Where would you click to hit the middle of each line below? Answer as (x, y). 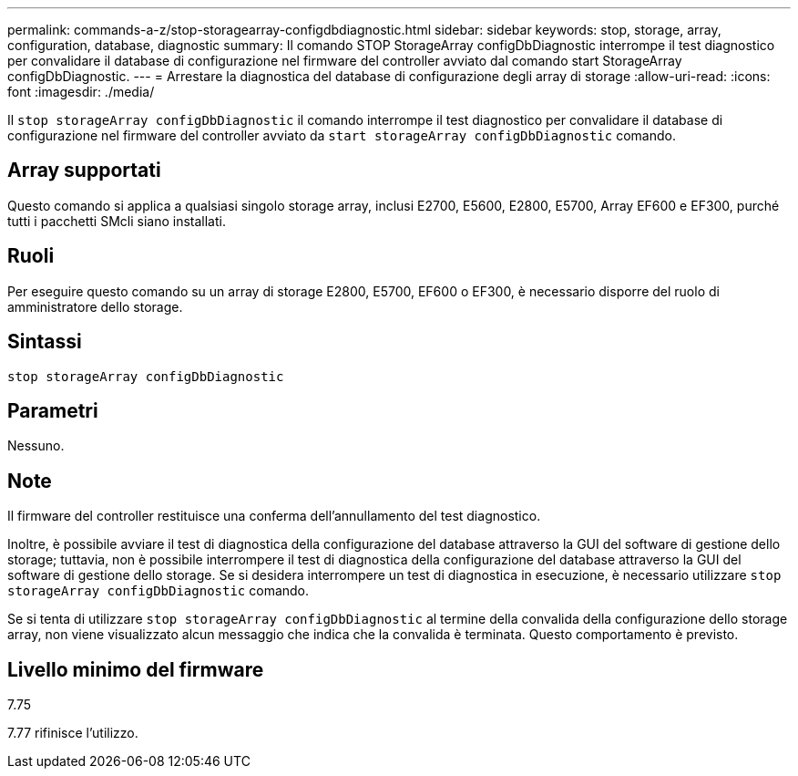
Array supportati (84, 171)
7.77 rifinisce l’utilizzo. (73, 733)
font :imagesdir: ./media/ (81, 92)
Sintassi (45, 342)
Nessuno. (36, 446)
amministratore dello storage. (95, 306)
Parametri (53, 410)
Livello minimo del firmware (136, 669)
